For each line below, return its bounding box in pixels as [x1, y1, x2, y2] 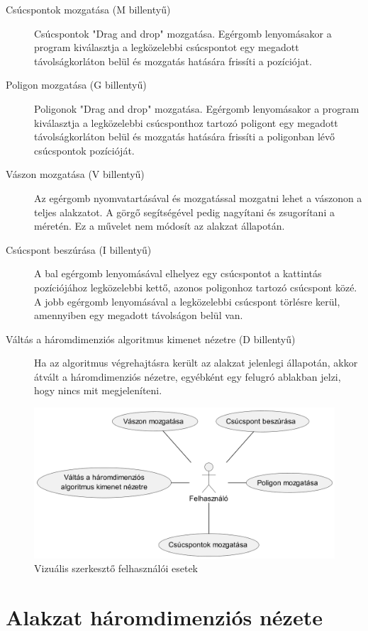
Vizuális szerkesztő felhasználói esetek [34, 561, 198, 576]
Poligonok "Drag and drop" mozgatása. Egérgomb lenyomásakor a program [34, 101, 359, 116]
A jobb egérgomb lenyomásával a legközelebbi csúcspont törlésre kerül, [34, 294, 340, 308]
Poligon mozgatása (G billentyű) [6, 77, 147, 92]
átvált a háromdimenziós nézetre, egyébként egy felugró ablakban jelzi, [34, 369, 341, 384]
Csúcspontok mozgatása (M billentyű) [6, 2, 171, 16]
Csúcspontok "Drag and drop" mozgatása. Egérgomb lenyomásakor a [34, 26, 332, 40]
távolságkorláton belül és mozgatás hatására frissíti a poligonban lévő [34, 129, 335, 144]
